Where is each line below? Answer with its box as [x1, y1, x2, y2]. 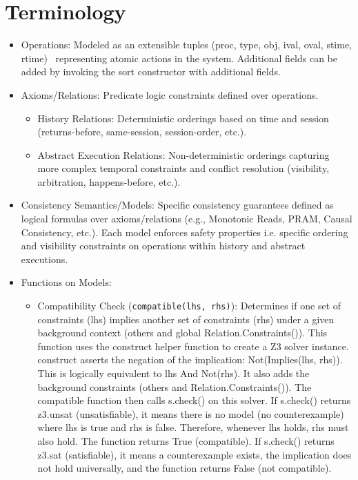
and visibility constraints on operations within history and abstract [21, 238, 306, 253]
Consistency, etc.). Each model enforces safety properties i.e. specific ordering [21, 224, 348, 239]
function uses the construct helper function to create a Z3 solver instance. [37, 338, 349, 353]
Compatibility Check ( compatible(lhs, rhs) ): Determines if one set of [37, 298, 341, 313]
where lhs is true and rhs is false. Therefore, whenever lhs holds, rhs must [37, 420, 349, 434]
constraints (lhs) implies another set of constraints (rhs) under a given [37, 311, 335, 326]
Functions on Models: [21, 275, 112, 289]
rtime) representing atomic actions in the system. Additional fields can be [21, 50, 338, 65]
